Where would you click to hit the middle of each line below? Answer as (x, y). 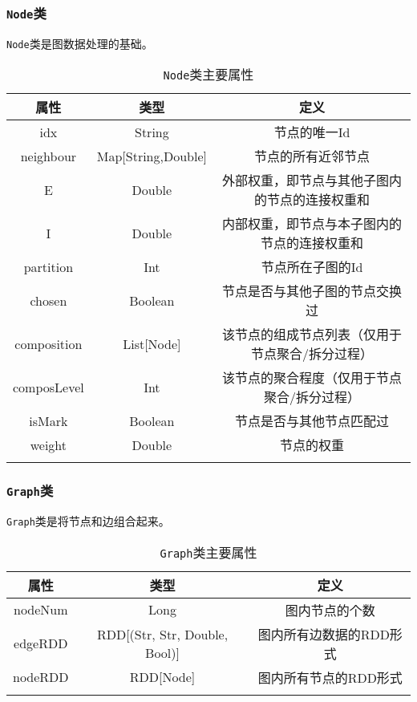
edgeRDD (41, 643)
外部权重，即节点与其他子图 (305, 181)
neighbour (49, 156)
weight (49, 444)
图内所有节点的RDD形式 (330, 677)
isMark (49, 420)
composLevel (49, 387)
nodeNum (41, 610)
